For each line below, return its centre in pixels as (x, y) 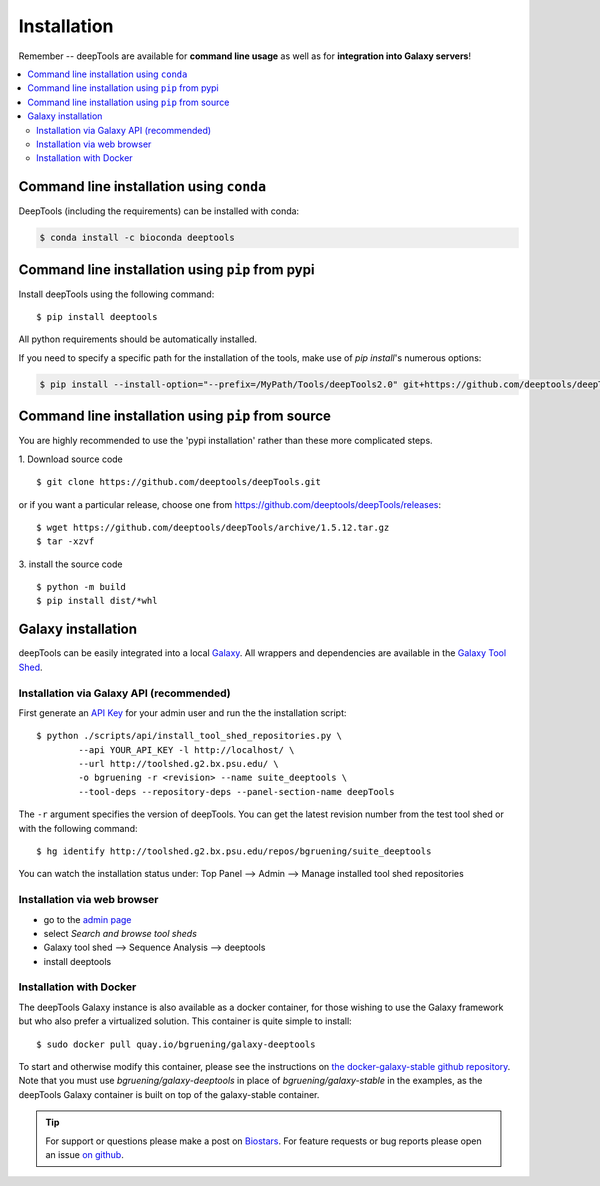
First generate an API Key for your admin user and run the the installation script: (182, 712)
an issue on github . (84, 1154)
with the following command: (78, 828)
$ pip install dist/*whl (97, 601)
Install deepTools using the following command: (116, 294)
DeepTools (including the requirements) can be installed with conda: (159, 211)
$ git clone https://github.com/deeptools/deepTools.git (179, 482)
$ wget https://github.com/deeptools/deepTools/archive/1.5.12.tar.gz (213, 527)
